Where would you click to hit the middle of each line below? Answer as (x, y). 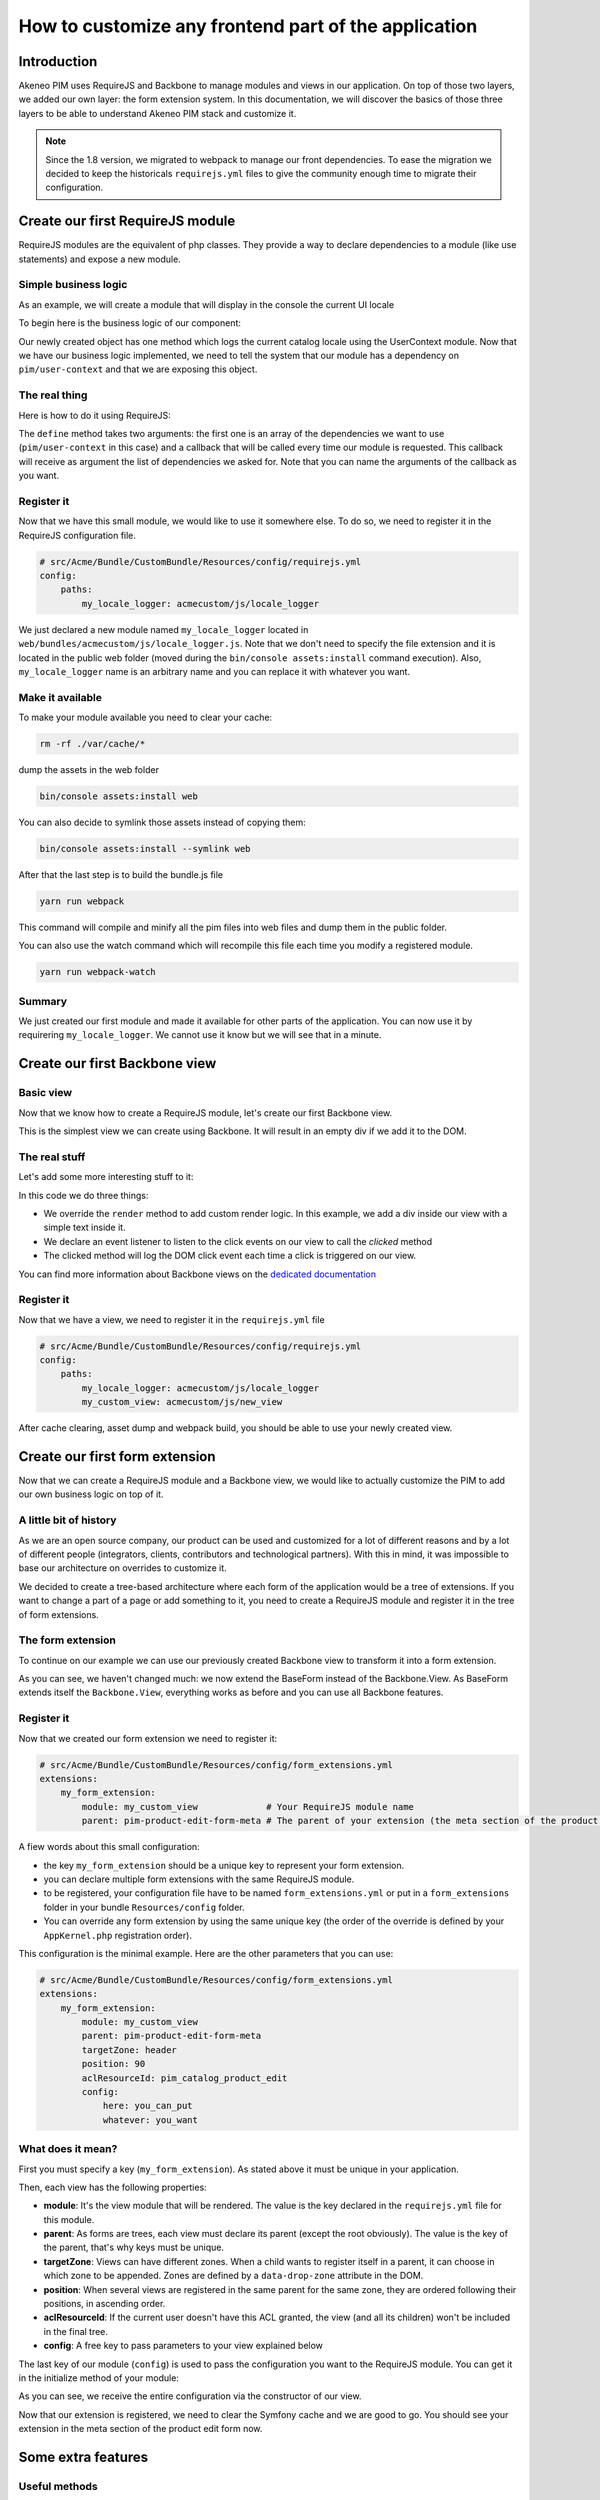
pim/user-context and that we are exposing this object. (138, 369)
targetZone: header (129, 2049)
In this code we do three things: (83, 1195)
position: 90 (113, 2064)
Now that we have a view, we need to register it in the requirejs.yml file (171, 1319)
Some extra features (83, 2456)
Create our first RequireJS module (127, 221)
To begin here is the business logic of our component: (130, 323)
